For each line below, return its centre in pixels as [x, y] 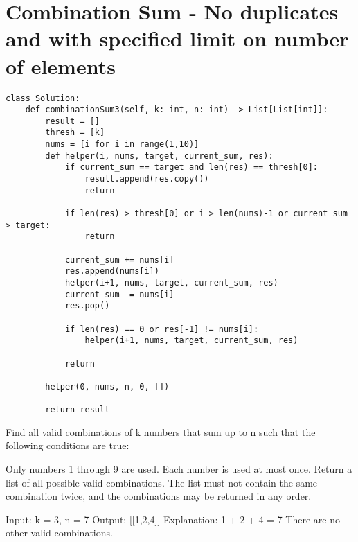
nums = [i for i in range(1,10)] [122, 145]
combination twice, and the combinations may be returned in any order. [159, 496]
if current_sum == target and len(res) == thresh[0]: [191, 167]
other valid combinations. [59, 533]
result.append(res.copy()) [147, 179]
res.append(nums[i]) [112, 271]
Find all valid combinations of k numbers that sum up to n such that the [161, 431]
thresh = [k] [75, 133]
